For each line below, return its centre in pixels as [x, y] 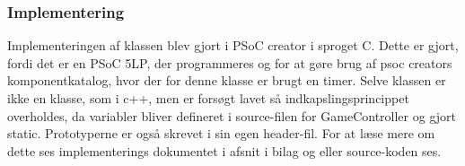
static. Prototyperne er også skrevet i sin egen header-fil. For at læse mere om [221, 133]
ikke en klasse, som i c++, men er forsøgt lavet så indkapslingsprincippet [208, 98]
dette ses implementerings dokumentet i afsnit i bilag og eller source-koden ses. [224, 150]
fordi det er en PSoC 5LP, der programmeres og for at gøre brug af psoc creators [230, 62]
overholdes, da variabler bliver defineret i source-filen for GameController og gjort [232, 115]
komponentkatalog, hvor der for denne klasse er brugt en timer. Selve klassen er [227, 80]
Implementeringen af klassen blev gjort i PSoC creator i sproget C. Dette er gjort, [233, 45]
